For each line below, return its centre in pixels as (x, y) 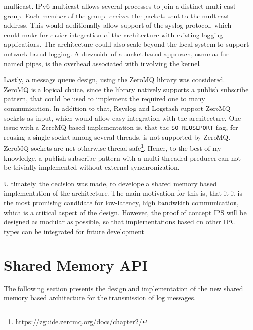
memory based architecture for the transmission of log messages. (100, 298)
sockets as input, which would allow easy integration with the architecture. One (123, 118)
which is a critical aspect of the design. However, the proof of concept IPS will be (125, 212)
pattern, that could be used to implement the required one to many (105, 99)
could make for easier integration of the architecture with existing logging (114, 34)
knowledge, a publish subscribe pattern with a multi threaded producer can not (122, 157)
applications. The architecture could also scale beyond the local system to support (126, 44)
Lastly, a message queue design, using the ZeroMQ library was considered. (115, 80)
